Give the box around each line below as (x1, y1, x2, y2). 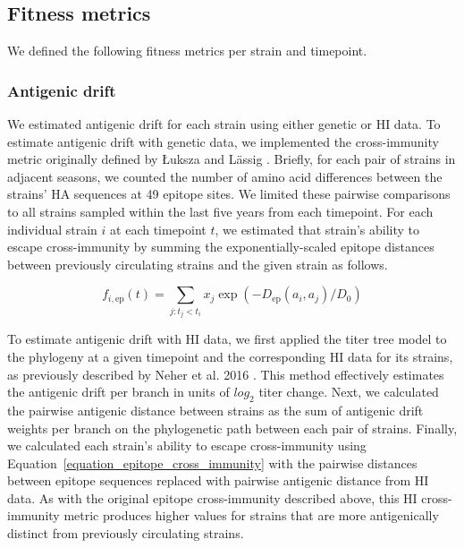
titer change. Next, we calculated (258, 382, 439, 401)
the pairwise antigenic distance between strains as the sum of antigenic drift (7, 400, 424, 419)
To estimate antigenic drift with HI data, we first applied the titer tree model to (7, 330, 447, 348)
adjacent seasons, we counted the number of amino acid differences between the (7, 167, 443, 185)
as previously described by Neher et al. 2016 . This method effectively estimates (7, 364, 444, 383)
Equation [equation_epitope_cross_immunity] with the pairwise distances (7, 453, 418, 472)
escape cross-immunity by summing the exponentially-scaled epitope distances (7, 237, 434, 256)
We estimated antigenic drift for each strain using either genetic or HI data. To (7, 115, 441, 133)
